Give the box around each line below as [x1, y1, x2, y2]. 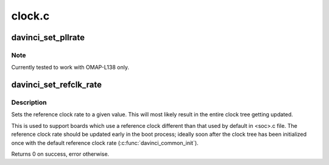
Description [11, 98, 47, 107]
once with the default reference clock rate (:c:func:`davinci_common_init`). [11, 139, 199, 146]
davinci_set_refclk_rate [11, 80, 102, 90]
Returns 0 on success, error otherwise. [11, 150, 110, 158]
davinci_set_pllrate [11, 32, 85, 43]
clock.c [11, 9, 50, 23]
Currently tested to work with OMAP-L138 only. [11, 64, 129, 71]
